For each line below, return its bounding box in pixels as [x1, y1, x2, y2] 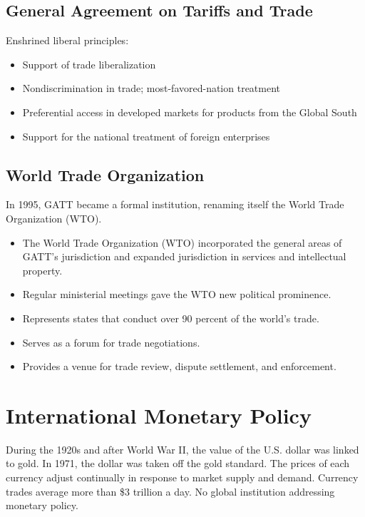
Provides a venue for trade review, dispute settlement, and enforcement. [22, 359, 336, 374]
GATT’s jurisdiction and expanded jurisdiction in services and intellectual [22, 249, 346, 264]
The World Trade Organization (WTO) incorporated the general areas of [22, 235, 342, 250]
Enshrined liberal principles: [6, 33, 129, 48]
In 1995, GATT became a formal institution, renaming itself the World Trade [6, 197, 344, 212]
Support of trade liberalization [22, 56, 156, 71]
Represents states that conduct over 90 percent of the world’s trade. [22, 310, 319, 325]
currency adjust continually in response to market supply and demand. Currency [6, 470, 359, 485]
